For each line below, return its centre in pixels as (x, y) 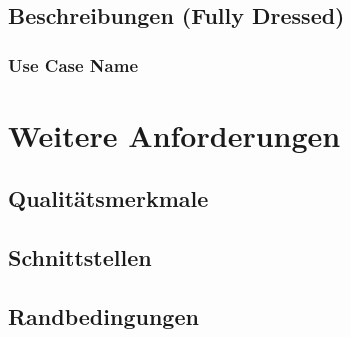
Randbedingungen (103, 315)
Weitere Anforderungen (174, 134)
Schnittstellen (80, 257)
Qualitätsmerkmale (108, 198)
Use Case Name (73, 64)
